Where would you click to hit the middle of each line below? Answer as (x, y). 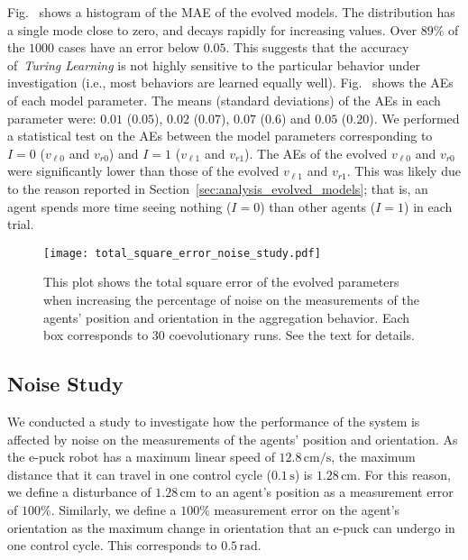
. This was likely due (404, 171)
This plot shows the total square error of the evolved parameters (221, 282)
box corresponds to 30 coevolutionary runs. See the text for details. (229, 335)
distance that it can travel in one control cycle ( (139, 474)
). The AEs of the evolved (316, 153)
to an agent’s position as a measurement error (327, 492)
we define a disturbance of (79, 492)
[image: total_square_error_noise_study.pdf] (182, 253)
